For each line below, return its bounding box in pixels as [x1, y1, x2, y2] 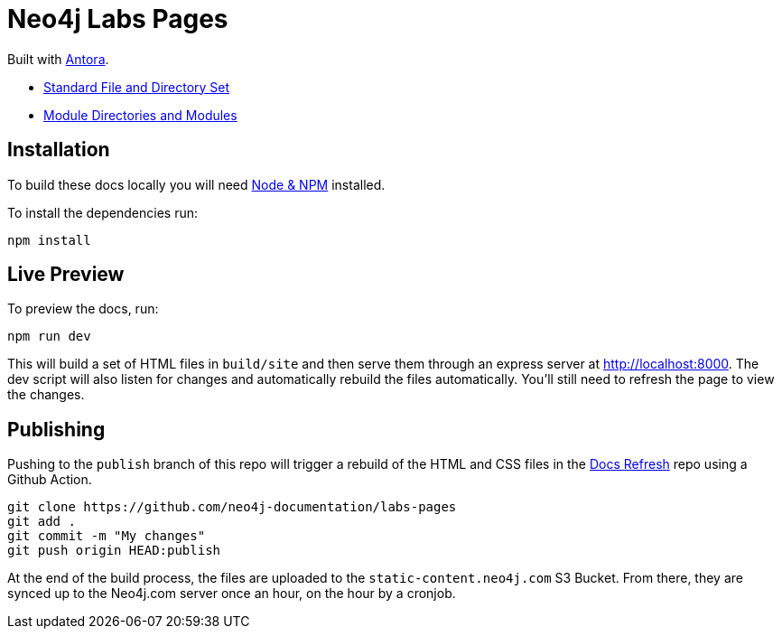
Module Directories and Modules [43, 107, 237, 123]
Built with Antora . [7, 51, 109, 67]
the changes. [7, 387, 85, 403]
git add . [7, 514, 76, 529]
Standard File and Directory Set [43, 79, 230, 95]
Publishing [7, 417, 106, 441]
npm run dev [7, 329, 91, 344]
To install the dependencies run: [7, 204, 198, 220]
